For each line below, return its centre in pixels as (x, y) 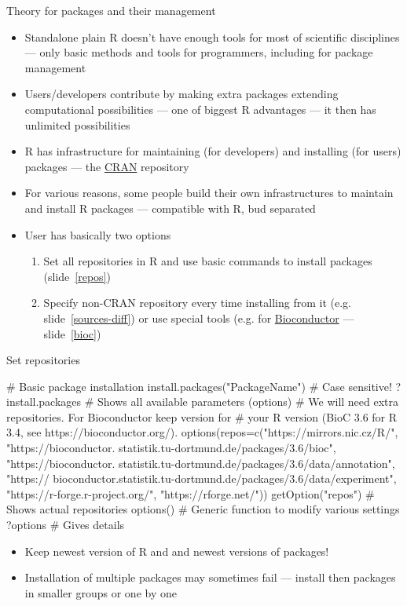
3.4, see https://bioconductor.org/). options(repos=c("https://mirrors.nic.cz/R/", (202, 432)
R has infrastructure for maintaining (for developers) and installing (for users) (213, 151)
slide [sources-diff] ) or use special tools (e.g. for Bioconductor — (199, 318)
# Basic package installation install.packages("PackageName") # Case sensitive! (199, 386)
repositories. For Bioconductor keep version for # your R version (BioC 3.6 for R (202, 416)
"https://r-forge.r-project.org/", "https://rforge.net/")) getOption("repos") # (191, 493)
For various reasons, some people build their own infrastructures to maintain (209, 193)
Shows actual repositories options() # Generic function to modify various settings (203, 509)
